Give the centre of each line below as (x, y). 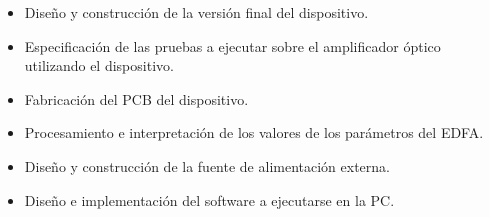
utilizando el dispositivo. (99, 65)
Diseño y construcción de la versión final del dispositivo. (196, 12)
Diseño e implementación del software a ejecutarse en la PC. (209, 199)
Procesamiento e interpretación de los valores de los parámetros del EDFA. (254, 132)
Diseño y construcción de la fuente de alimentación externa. (207, 165)
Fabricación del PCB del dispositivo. (136, 98)
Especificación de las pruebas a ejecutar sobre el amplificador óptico (232, 45)
